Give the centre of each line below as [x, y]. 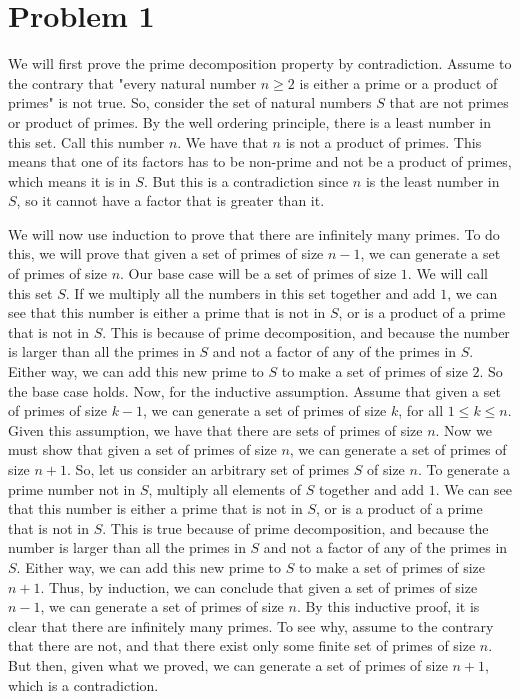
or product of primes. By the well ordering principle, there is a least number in [249, 121]
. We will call [447, 273]
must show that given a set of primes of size [142, 449]
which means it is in [69, 180]
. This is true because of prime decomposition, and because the [295, 527]
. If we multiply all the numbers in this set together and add [250, 292]
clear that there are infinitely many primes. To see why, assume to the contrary [251, 625]
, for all [421, 410]
